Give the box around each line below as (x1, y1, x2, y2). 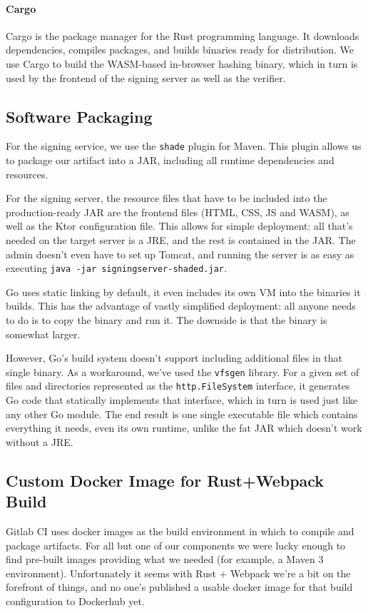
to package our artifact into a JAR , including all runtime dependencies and (6, 153, 334, 168)
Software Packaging (6, 105, 153, 127)
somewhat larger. (6, 326, 81, 341)
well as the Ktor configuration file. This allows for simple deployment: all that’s (6, 218, 353, 233)
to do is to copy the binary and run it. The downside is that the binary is (6, 313, 327, 328)
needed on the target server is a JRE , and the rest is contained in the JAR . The (6, 233, 356, 247)
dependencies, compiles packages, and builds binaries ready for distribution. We (6, 42, 354, 57)
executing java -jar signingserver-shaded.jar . (6, 260, 227, 275)
